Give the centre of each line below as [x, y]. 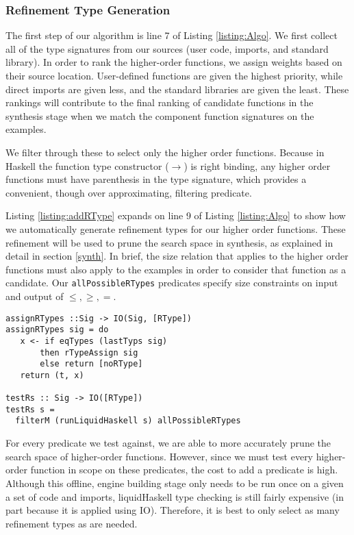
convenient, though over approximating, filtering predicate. [129, 192]
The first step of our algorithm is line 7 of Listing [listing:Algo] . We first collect [172, 35]
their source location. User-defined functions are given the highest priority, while [174, 75]
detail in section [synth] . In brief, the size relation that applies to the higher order [177, 256]
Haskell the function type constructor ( [87, 165]
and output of [35, 296]
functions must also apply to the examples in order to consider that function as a [176, 269]
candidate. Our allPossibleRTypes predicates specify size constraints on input [172, 283]
